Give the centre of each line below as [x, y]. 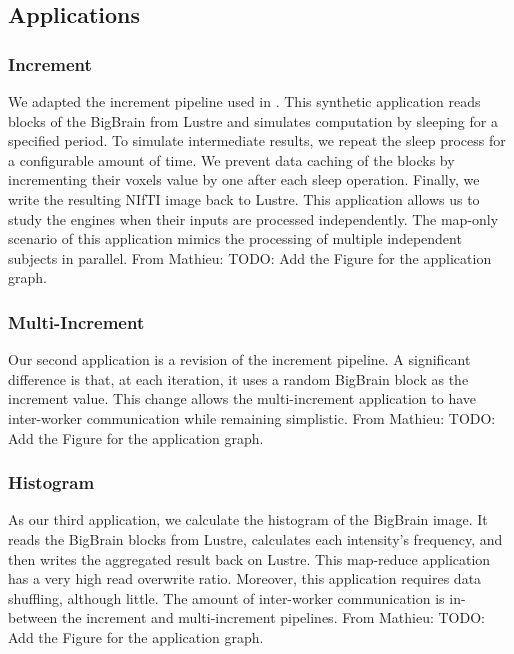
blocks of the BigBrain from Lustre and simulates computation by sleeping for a [253, 120]
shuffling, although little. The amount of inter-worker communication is [226, 597]
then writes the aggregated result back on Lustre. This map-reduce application [249, 558]
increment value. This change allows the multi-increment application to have [242, 398]
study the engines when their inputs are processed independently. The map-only [253, 218]
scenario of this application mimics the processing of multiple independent [235, 238]
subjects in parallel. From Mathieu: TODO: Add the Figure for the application [250, 257]
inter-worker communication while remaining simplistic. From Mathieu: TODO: [252, 417]
